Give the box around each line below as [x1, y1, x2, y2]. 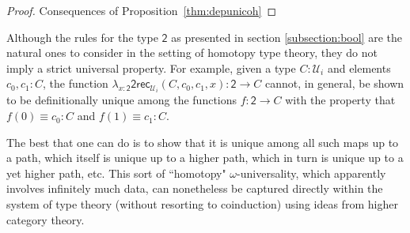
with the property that [285, 92, 396, 108]
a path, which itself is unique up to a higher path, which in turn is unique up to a [6, 149, 404, 166]
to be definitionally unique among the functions [6, 92, 237, 108]
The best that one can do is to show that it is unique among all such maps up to [6, 133, 399, 150]
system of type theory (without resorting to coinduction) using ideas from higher [6, 196, 398, 212]
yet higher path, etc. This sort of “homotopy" [6, 164, 226, 181]
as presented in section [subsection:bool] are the [171, 28, 402, 45]
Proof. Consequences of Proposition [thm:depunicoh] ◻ [6, 2, 277, 18]
